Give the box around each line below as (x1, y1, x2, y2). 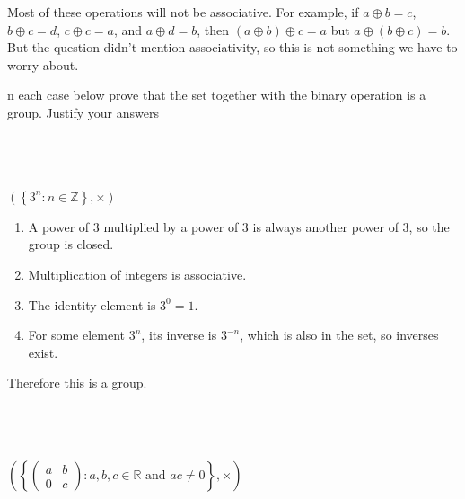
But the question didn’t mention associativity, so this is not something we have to (7, 38, 458, 57)
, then (197, 20, 230, 39)
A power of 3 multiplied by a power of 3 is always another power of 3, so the (28, 217, 450, 236)
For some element (28, 325, 126, 344)
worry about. (7, 55, 79, 74)
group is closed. (28, 235, 114, 254)
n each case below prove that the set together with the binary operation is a (7, 85, 426, 104)
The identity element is (28, 295, 156, 314)
